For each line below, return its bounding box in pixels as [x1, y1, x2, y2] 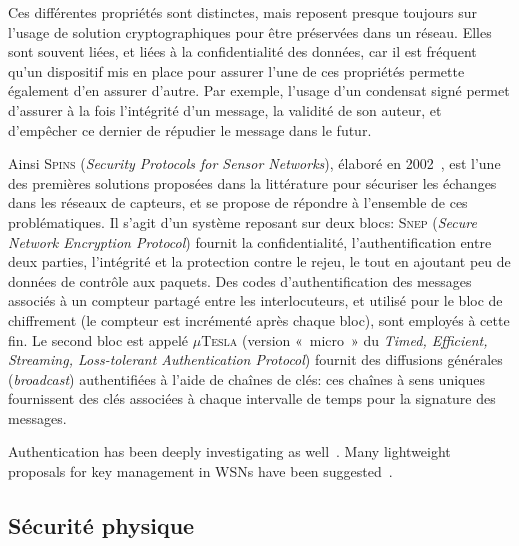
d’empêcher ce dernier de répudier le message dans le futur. [8, 119, 372, 140]
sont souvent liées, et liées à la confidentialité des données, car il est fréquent [8, 41, 477, 62]
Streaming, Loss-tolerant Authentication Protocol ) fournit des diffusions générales [8, 349, 503, 370]
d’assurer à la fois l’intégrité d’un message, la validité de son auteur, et [8, 99, 442, 120]
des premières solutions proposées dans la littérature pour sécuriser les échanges [8, 172, 497, 193]
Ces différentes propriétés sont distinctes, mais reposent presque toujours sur [8, 2, 477, 22]
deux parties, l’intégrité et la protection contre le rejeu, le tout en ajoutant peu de [8, 251, 511, 272]
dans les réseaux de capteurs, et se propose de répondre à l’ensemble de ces [8, 192, 468, 213]
